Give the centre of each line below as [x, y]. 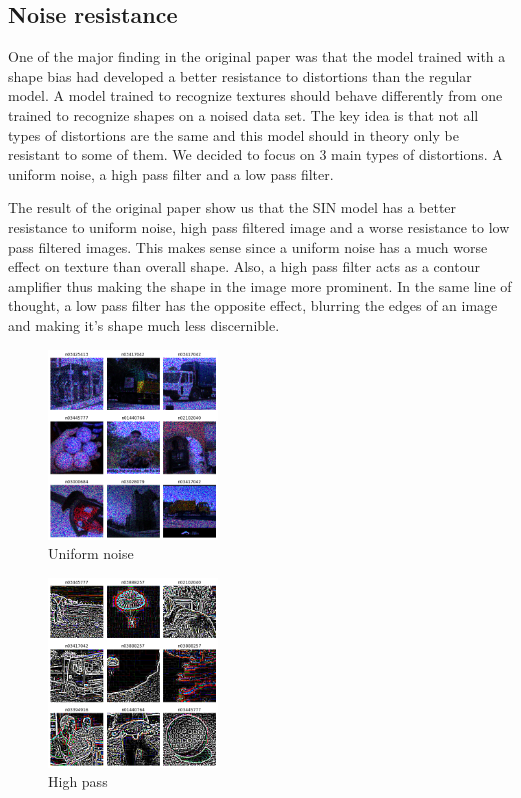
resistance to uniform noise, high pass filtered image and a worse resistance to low [259, 226]
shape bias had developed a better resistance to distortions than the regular [240, 75]
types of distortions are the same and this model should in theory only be [233, 134]
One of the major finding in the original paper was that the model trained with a [257, 56]
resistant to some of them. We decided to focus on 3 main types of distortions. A [255, 154]
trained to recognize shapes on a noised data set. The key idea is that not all [243, 114]
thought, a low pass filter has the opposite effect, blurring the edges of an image [253, 305]
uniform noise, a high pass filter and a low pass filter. [171, 173]
